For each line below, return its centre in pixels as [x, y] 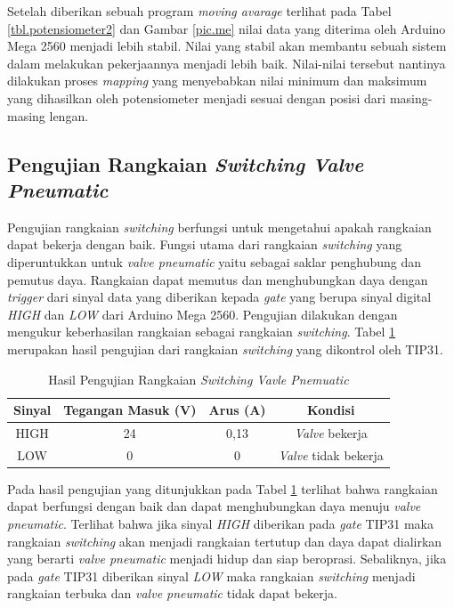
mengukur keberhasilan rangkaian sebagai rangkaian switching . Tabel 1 [202, 332]
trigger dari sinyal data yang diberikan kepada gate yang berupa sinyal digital [219, 297]
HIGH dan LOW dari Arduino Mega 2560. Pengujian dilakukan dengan [203, 314]
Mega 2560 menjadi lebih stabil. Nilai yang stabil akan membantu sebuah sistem [227, 46]
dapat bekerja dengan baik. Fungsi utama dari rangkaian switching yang [205, 244]
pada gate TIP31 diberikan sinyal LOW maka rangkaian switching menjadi [211, 576]
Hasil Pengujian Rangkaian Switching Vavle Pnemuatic [199, 379]
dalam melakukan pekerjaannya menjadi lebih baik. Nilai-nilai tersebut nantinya [227, 63]
